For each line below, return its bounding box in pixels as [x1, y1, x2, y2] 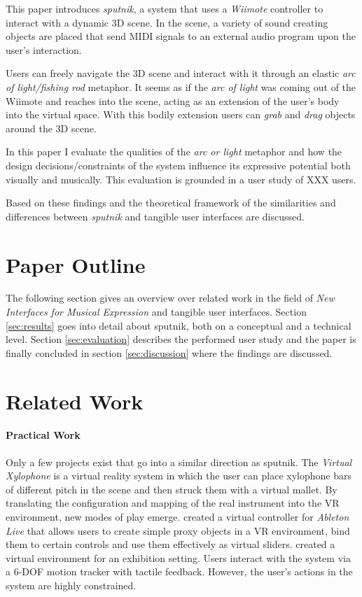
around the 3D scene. [6, 120, 97, 135]
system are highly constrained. [6, 577, 137, 592]
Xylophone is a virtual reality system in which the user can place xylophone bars [6, 468, 351, 483]
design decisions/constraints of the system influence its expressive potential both [6, 157, 351, 172]
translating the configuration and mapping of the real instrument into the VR [6, 496, 340, 510]
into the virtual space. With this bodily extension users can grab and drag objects [6, 107, 356, 122]
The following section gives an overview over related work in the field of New [6, 290, 335, 305]
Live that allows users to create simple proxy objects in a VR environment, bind [6, 523, 350, 538]
